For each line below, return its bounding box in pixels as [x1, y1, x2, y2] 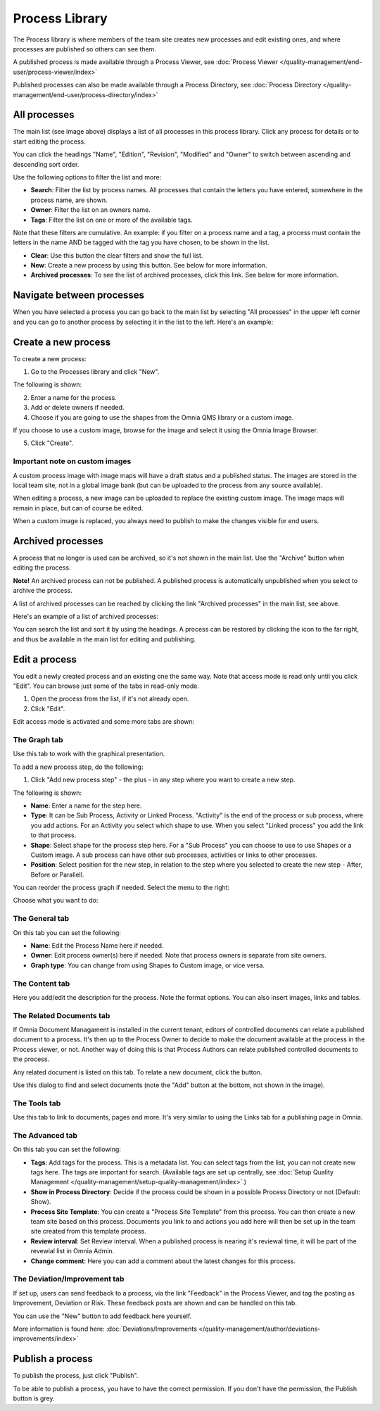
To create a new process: [13, 354, 87, 363]
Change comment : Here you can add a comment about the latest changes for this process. [30, 1257, 296, 1265]
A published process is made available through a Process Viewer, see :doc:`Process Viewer [13, 58, 278, 66]
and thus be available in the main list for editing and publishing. [13, 634, 196, 644]
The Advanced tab [13, 1130, 77, 1140]
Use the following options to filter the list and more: [13, 173, 162, 181]
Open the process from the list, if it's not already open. [30, 694, 189, 703]
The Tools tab [13, 1098, 61, 1108]
